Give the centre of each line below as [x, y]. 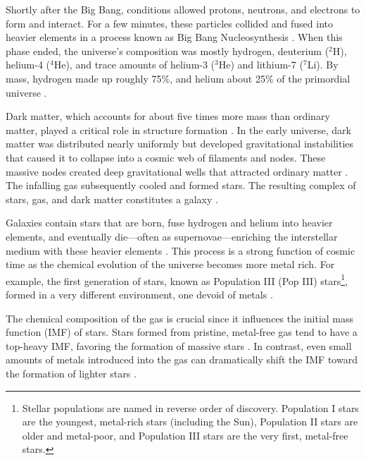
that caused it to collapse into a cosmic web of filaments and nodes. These [166, 157]
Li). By [323, 65]
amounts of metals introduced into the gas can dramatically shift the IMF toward [182, 359]
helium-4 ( [28, 65]
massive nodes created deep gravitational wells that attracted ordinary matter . [177, 171]
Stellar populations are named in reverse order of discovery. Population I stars [190, 407]
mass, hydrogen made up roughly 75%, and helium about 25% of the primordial [178, 78]
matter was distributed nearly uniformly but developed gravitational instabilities [180, 144]
